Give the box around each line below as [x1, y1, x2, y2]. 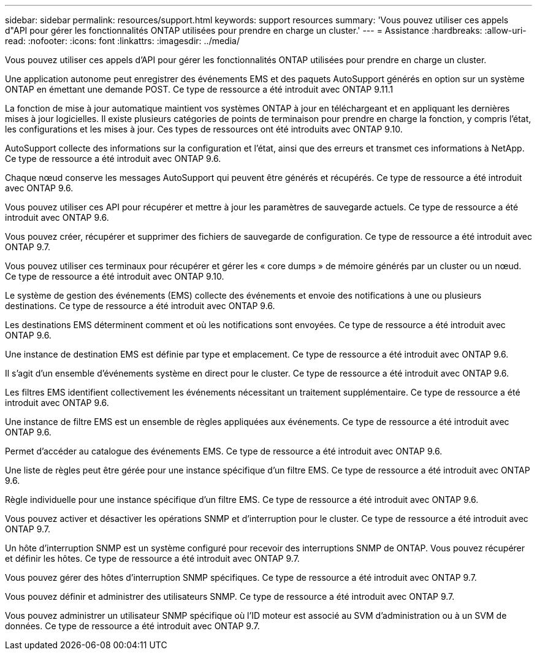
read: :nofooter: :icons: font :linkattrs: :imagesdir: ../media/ [5, 36, 240, 46]
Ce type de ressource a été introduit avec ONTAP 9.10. [5, 271, 224, 282]
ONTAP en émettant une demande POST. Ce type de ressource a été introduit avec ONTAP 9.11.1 [5, 84, 394, 94]
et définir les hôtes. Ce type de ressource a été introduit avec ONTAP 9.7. [5, 553, 300, 564]
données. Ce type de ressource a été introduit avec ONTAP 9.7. [5, 621, 260, 631]
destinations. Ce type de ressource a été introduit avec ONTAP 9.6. [5, 301, 275, 311]
